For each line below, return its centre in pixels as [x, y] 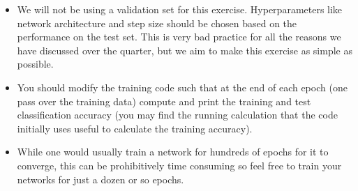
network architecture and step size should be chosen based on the [157, 23]
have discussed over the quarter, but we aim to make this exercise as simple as [185, 50]
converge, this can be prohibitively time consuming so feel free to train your [179, 165]
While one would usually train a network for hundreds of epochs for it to [173, 152]
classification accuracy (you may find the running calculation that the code [177, 115]
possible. [35, 64]
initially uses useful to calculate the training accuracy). [135, 128]
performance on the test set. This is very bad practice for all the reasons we [179, 37]
